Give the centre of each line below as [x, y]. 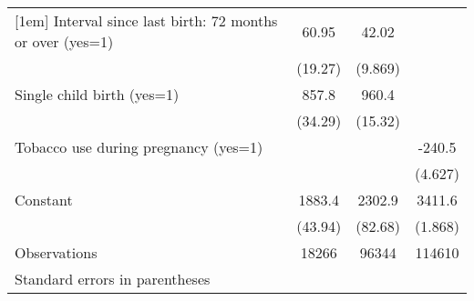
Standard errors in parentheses [113, 279]
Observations [56, 252]
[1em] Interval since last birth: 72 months [146, 20]
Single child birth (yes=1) [97, 94]
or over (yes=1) [64, 41]
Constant [44, 200]
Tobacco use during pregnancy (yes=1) [139, 147]
